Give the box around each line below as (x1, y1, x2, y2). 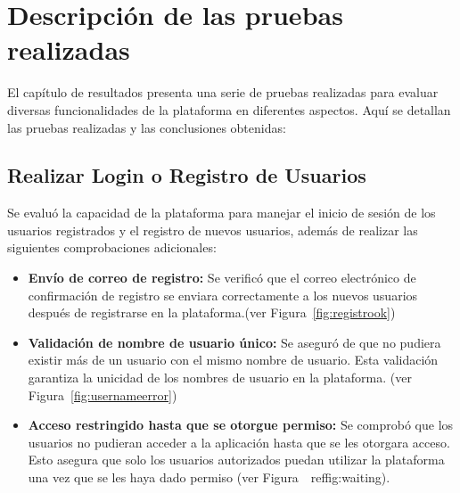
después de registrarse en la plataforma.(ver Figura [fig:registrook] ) (28, 303, 396, 322)
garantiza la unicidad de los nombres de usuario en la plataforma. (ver (28, 368, 412, 387)
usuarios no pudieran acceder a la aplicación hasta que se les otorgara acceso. (28, 432, 450, 451)
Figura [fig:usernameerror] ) (28, 385, 177, 404)
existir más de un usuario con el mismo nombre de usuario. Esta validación (28, 350, 439, 369)
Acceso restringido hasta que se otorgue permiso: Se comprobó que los (28, 415, 454, 434)
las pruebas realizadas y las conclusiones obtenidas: (7, 118, 286, 136)
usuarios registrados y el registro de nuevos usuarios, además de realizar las (7, 220, 418, 239)
